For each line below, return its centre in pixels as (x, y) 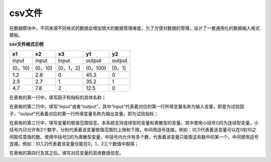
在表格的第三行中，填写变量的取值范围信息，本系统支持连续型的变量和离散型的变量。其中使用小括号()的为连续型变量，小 (134, 122)
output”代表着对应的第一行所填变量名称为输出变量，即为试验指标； (90, 113)
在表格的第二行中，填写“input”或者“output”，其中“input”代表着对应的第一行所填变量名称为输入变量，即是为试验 (124, 107)
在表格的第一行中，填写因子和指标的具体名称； (58, 97)
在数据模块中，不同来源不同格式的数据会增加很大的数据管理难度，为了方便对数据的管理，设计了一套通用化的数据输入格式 (134, 28)
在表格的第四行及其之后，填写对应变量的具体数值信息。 (66, 153)
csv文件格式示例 (26, 44)
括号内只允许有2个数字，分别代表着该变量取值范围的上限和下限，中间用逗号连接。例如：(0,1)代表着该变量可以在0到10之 (133, 130)
